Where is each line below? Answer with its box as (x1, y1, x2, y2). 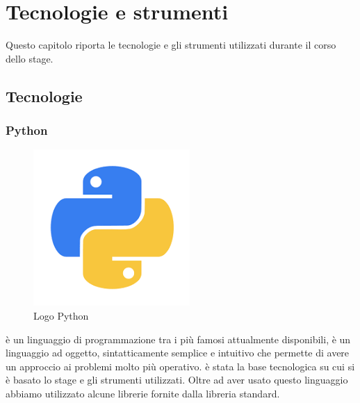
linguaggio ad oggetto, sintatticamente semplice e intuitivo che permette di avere (6, 345, 350, 360)
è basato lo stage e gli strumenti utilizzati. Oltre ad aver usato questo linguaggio (6, 372, 348, 387)
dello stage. (6, 51, 54, 65)
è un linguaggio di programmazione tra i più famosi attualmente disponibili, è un (6, 331, 351, 346)
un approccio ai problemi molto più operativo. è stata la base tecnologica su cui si (6, 359, 355, 373)
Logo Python (33, 308, 89, 322)
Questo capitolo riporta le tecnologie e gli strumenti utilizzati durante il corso (6, 38, 336, 52)
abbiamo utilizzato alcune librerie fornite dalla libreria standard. (6, 386, 280, 400)
